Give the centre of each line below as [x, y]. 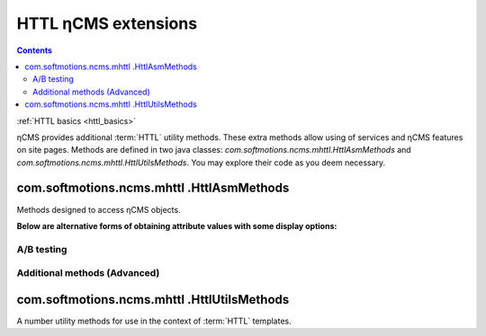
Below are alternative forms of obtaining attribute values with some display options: [177, 225]
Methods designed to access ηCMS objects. [99, 209]
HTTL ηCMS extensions [107, 23]
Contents [35, 50]
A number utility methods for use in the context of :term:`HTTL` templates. [154, 321]
